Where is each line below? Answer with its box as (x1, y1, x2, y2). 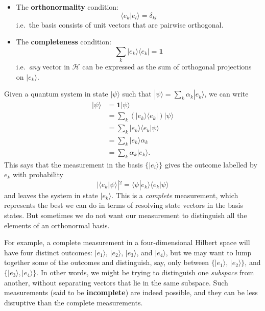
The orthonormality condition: (16, 2, 118, 12)
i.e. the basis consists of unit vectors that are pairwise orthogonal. (16, 19, 224, 30)
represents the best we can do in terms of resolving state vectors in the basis (4, 200, 243, 210)
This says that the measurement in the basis (4, 159, 143, 170)
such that (122, 88, 152, 99)
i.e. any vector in (16, 61, 70, 72)
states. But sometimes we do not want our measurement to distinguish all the (4, 210, 247, 221)
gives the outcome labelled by (164, 159, 257, 170)
